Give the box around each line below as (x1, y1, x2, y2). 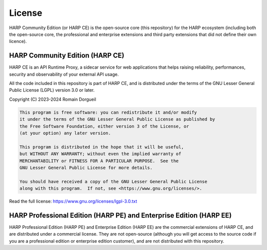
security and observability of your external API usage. (9, 71, 119, 77)
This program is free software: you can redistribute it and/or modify (19, 109, 197, 115)
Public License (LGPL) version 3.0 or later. (9, 87, 95, 93)
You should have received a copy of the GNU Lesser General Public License (19, 178, 208, 184)
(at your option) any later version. (19, 130, 111, 136)
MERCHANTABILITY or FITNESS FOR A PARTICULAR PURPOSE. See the (19, 158, 179, 164)
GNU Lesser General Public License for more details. (19, 165, 153, 170)
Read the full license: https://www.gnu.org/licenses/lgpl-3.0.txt (9, 198, 137, 205)
